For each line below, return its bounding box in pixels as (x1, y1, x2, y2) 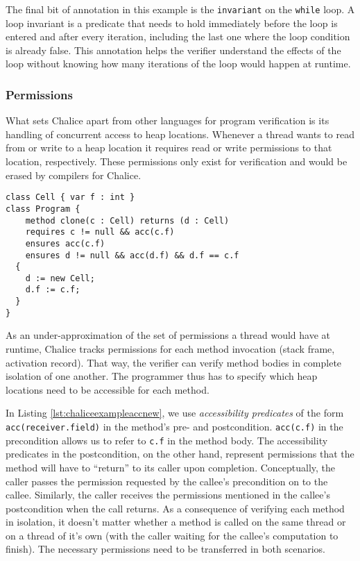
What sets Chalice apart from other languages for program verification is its (6, 113, 329, 128)
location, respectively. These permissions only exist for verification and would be (6, 154, 348, 169)
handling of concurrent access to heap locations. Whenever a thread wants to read (6, 126, 354, 141)
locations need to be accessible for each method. (6, 382, 209, 396)
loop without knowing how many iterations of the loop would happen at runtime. (6, 56, 351, 71)
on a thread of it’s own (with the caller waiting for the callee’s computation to (6, 528, 338, 542)
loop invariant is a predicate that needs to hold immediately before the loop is (6, 15, 338, 30)
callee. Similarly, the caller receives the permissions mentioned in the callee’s (6, 487, 330, 502)
